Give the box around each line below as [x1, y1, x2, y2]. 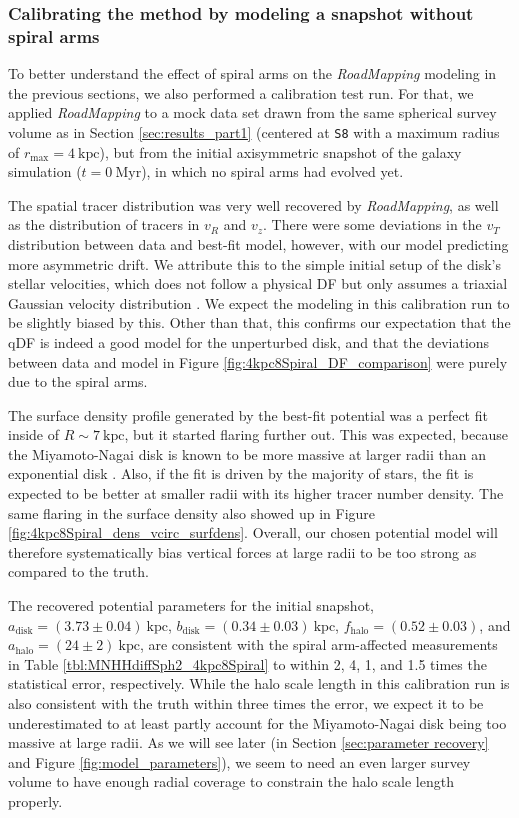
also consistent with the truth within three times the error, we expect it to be [8, 693, 484, 714]
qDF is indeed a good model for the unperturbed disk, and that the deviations [8, 331, 490, 352]
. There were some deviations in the [263, 214, 482, 235]
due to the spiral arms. [8, 371, 148, 392]
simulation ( [8, 161, 82, 182]
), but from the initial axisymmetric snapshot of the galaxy [99, 141, 462, 162]
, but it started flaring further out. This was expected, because [124, 424, 508, 445]
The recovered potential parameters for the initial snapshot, [8, 595, 374, 616]
